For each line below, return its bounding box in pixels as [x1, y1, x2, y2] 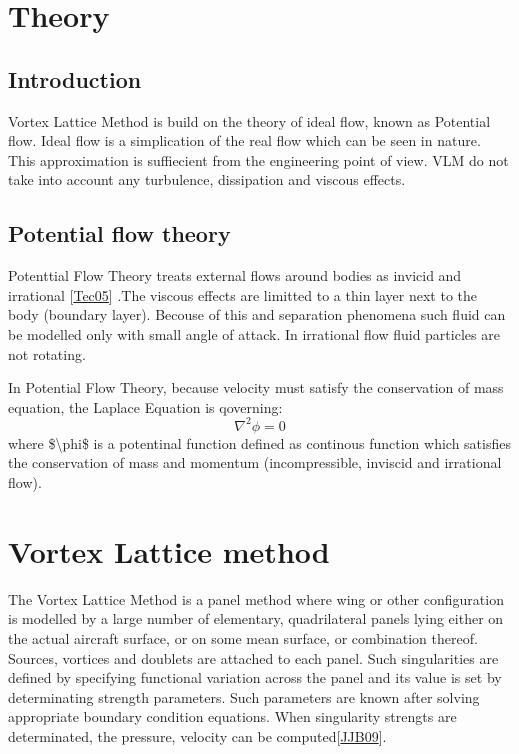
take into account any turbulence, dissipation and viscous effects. [8, 169, 406, 190]
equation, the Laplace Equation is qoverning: [8, 396, 283, 417]
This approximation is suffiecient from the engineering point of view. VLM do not [8, 149, 509, 170]
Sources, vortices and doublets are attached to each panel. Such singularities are [8, 647, 499, 668]
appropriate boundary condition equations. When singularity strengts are [8, 706, 457, 727]
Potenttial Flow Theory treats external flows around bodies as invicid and [8, 265, 462, 286]
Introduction [8, 63, 142, 94]
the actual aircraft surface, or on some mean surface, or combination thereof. [8, 627, 478, 648]
